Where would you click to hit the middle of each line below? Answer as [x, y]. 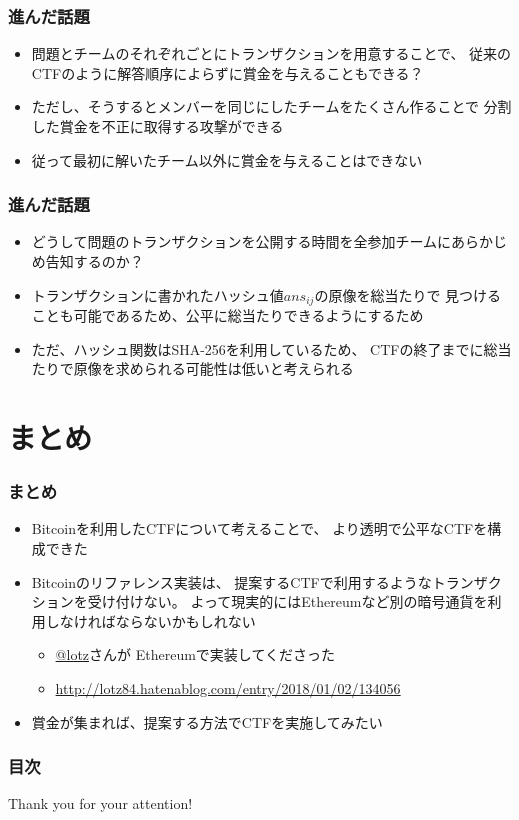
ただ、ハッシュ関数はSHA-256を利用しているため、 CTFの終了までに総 [264, 348]
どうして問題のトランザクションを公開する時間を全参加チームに [241, 241]
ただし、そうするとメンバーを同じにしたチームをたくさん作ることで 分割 [271, 106]
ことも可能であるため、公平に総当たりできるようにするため [227, 315]
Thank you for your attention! [100, 803]
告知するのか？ [94, 261]
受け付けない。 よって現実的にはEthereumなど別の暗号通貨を [287, 601]
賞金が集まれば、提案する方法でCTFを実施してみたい [207, 721]
